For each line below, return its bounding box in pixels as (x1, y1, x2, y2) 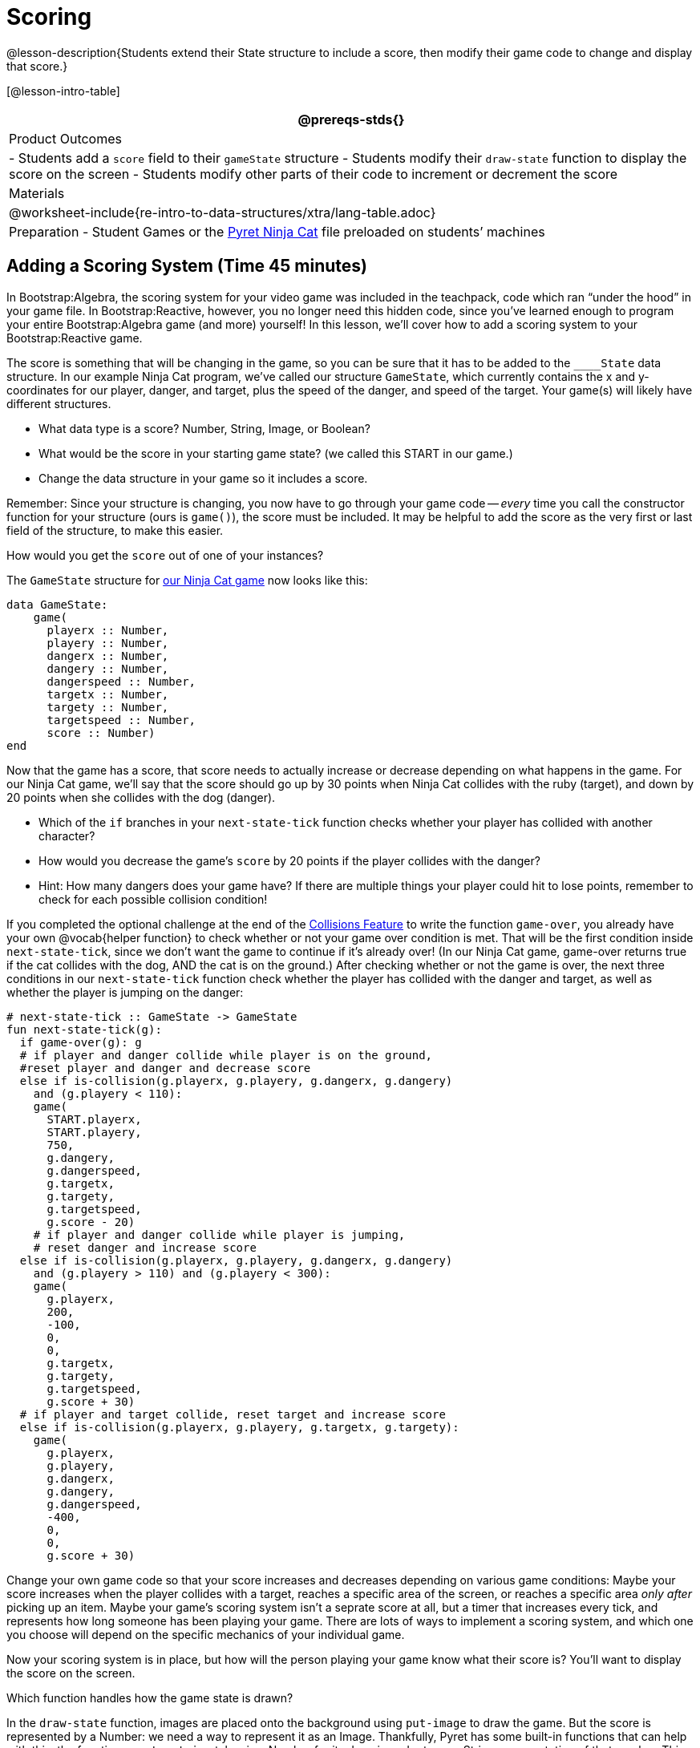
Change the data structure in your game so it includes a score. (38, 471, 368, 485)
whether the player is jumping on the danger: (6, 985, 244, 999)
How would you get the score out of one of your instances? (6, 548, 324, 562)
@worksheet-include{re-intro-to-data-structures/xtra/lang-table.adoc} (9, 204, 436, 221)
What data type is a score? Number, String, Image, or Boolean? (38, 421, 370, 435)
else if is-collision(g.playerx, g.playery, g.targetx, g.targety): (19, 1420, 459, 1434)
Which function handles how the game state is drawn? (6, 1690, 293, 1705)
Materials (9, 184, 65, 201)
